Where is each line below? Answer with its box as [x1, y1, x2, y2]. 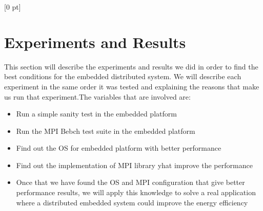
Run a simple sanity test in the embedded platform [16, 108, 177, 119]
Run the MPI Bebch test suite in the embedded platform [16, 125, 195, 136]
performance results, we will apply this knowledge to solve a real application [16, 187, 256, 198]
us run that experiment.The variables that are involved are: [4, 91, 191, 102]
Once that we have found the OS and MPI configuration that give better [16, 177, 245, 187]
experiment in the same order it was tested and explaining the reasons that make [4, 81, 259, 91]
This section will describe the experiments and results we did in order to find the [4, 61, 258, 72]
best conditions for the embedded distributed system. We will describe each [4, 71, 241, 82]
